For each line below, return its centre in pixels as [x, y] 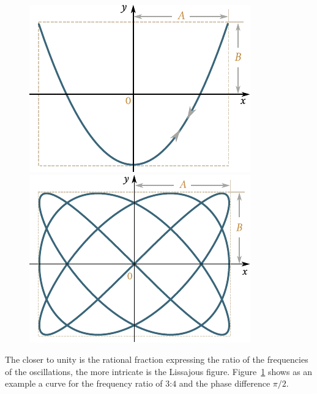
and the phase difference [225, 383]
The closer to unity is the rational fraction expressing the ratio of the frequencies [157, 359]
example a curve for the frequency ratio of [84, 383]
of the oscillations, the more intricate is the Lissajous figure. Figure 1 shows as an [159, 371]
